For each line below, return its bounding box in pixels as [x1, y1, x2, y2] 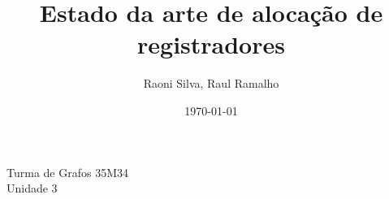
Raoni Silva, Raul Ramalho [143, 75, 279, 92]
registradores [137, 28, 285, 61]
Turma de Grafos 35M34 [6, 163, 128, 180]
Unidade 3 [6, 180, 58, 197]
